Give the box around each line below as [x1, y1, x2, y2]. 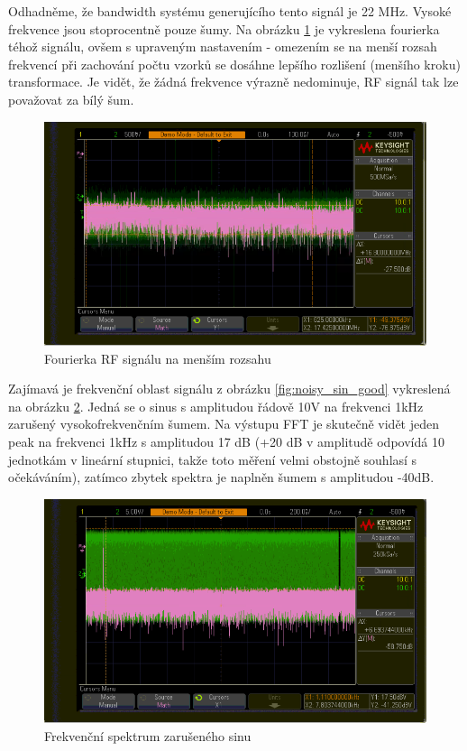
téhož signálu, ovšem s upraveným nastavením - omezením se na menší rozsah [8, 37, 437, 56]
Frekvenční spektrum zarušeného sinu [44, 726, 252, 745]
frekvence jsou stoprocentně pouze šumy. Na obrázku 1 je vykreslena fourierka [8, 19, 440, 38]
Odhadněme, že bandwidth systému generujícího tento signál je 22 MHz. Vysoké [8, 2, 452, 20]
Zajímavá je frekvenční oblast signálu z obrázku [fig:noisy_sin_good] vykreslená [8, 379, 451, 398]
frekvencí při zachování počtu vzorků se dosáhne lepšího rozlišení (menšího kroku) [8, 54, 461, 73]
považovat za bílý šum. [8, 89, 134, 108]
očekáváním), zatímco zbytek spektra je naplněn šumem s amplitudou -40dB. [8, 468, 435, 487]
